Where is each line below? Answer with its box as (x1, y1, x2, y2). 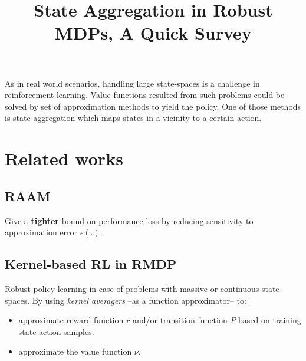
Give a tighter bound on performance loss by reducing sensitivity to (5, 214, 254, 227)
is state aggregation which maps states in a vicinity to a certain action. (5, 111, 262, 124)
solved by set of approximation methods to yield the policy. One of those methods (5, 100, 301, 112)
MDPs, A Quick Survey (55, 21, 252, 45)
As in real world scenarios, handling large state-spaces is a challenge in (5, 77, 260, 89)
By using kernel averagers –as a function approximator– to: (32, 294, 246, 306)
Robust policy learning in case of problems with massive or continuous (5, 282, 259, 294)
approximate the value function (18, 345, 132, 357)
